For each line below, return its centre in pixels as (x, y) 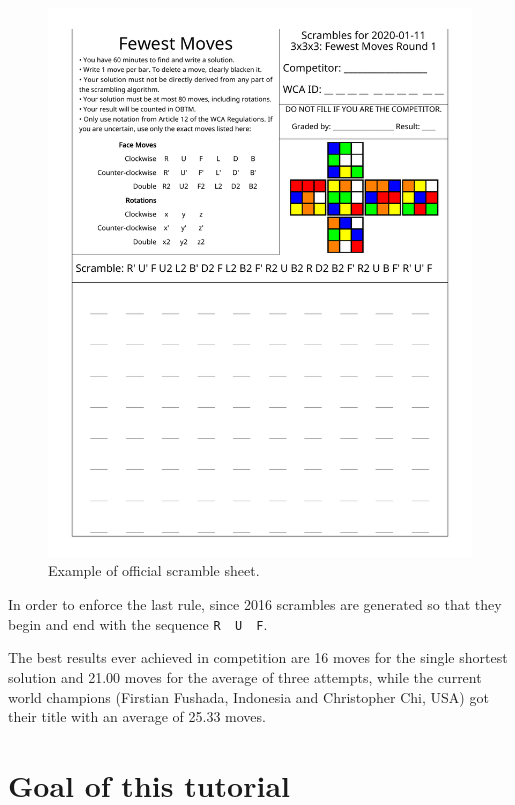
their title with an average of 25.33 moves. (137, 716)
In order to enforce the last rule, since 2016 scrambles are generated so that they (255, 604)
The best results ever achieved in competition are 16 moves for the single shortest (258, 657)
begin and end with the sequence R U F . (138, 623)
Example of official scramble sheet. (154, 570)
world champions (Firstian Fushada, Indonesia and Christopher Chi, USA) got (248, 696)
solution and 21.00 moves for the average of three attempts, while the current (245, 676)
